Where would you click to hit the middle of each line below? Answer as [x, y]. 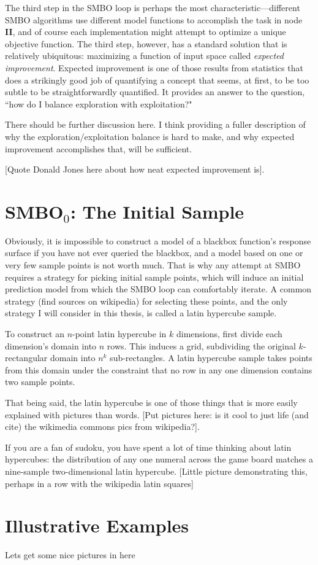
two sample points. [40, 382]
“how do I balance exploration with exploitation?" [99, 103]
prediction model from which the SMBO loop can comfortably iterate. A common [158, 289]
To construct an [35, 333]
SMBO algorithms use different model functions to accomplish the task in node [154, 19]
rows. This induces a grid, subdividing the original [201, 345]
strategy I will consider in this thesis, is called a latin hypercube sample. [141, 313]
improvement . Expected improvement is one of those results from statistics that [154, 67]
